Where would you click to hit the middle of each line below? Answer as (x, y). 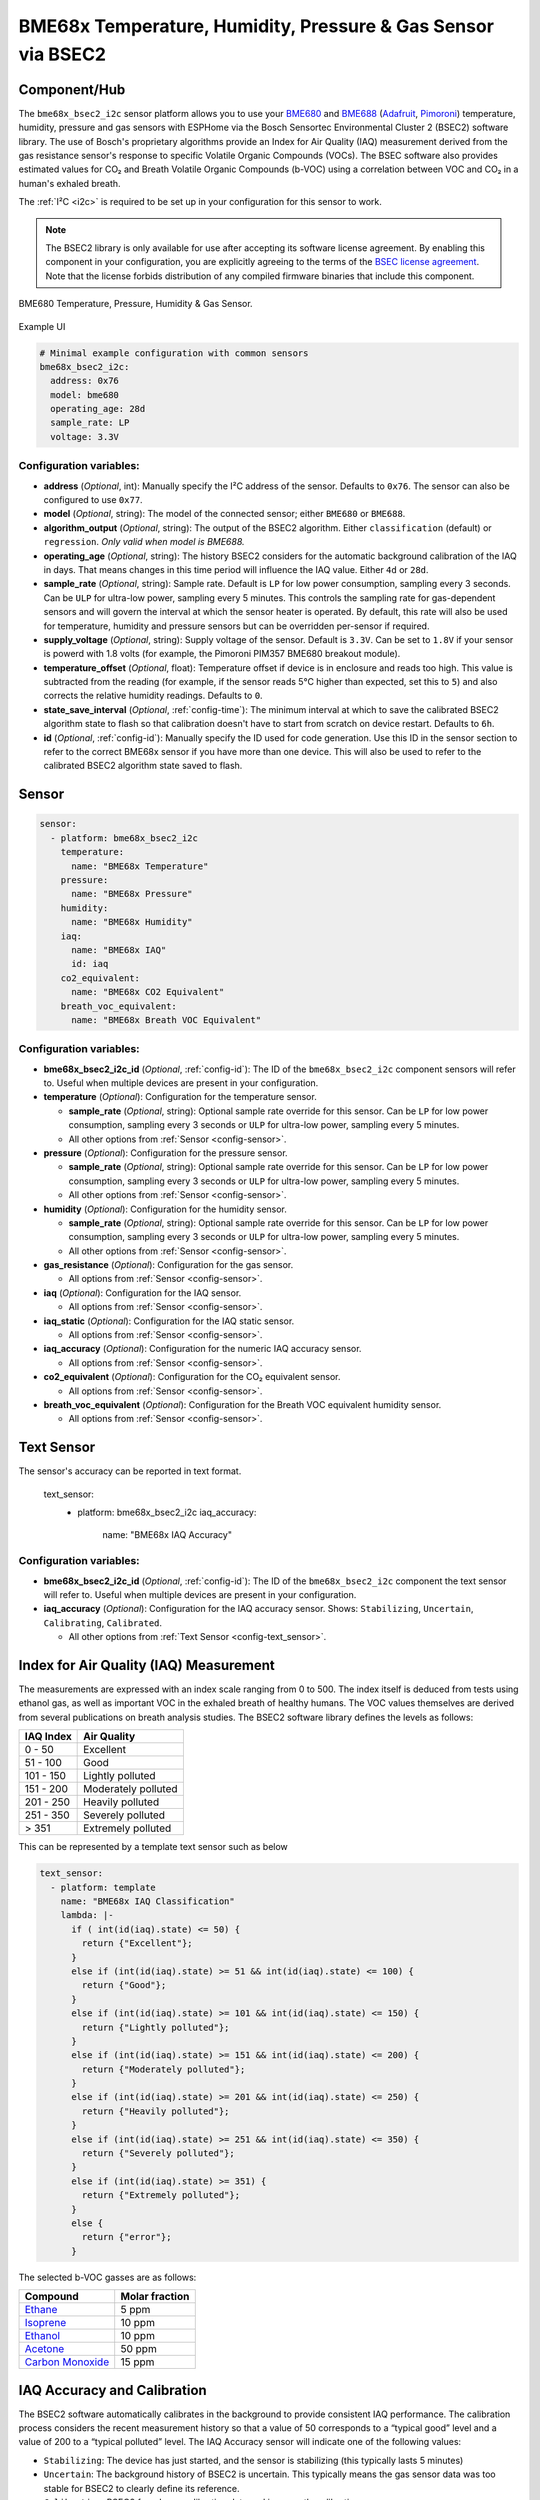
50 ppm (138, 2349)
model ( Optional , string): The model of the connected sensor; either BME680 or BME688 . (224, 514)
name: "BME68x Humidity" (132, 922)
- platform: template (103, 1887)
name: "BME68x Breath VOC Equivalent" (166, 1019)
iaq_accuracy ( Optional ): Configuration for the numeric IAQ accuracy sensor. (202, 1349)
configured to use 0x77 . (93, 499)
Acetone (44, 2349)
